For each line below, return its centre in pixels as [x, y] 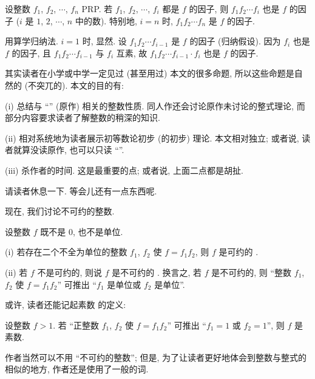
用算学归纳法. [32, 41]
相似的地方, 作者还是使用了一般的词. [77, 369]
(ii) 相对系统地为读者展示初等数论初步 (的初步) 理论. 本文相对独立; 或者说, [152, 138]
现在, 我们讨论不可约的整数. [60, 211]
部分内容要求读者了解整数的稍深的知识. [83, 118]
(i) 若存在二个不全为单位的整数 [66, 252]
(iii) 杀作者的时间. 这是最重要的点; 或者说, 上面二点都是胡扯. [124, 170]
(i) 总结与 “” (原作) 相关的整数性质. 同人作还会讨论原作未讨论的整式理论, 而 [155, 105]
